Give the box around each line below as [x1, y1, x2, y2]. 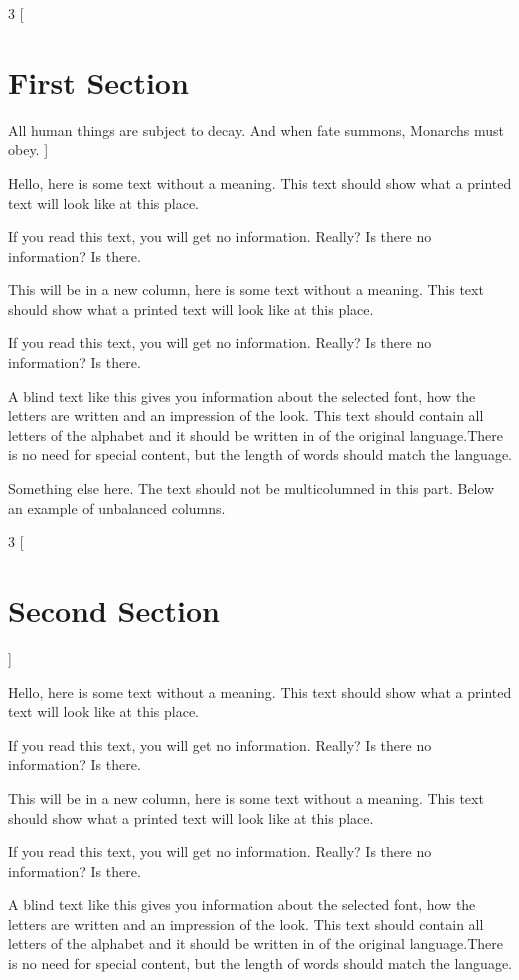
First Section [8, 61, 189, 102]
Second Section [8, 590, 220, 630]
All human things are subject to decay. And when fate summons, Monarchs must [8, 119, 504, 140]
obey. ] [8, 139, 49, 160]
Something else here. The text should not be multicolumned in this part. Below [8, 478, 495, 499]
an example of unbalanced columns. [8, 497, 226, 518]
